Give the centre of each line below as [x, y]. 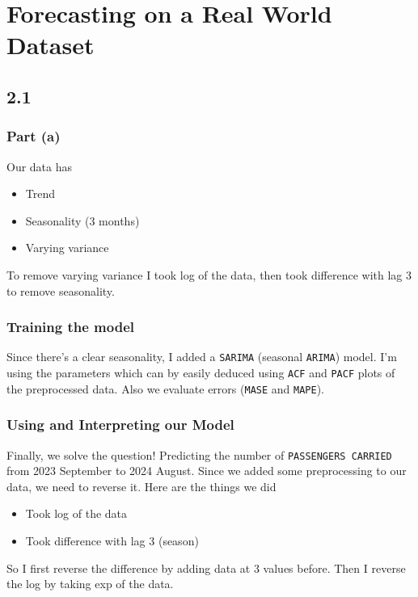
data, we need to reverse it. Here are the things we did [141, 486]
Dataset [51, 45]
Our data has [40, 166]
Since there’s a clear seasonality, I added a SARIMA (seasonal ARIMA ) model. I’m [202, 357]
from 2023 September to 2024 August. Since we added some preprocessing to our [207, 471]
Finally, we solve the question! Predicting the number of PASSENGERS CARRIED [199, 454]
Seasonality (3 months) [82, 220]
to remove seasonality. [61, 290]
